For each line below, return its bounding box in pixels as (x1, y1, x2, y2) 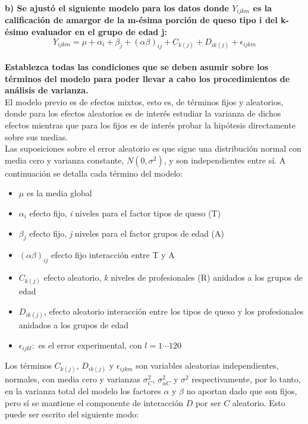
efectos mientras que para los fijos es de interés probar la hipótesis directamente (5, 119, 296, 131)
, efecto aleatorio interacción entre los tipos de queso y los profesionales (43, 304, 304, 317)
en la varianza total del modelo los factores (5, 384, 161, 397)
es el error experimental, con (38, 338, 142, 351)
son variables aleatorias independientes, (136, 359, 279, 372)
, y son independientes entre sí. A (164, 153, 286, 166)
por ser (195, 396, 221, 409)
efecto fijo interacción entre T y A (51, 249, 175, 261)
